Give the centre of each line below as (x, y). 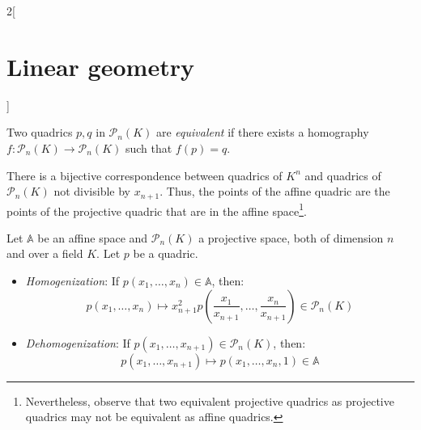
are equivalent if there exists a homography (262, 132)
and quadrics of (343, 175)
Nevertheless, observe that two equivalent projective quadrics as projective (210, 400)
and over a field (45, 253)
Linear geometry (100, 66)
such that (149, 148)
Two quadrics (40, 132)
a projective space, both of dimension (291, 237)
